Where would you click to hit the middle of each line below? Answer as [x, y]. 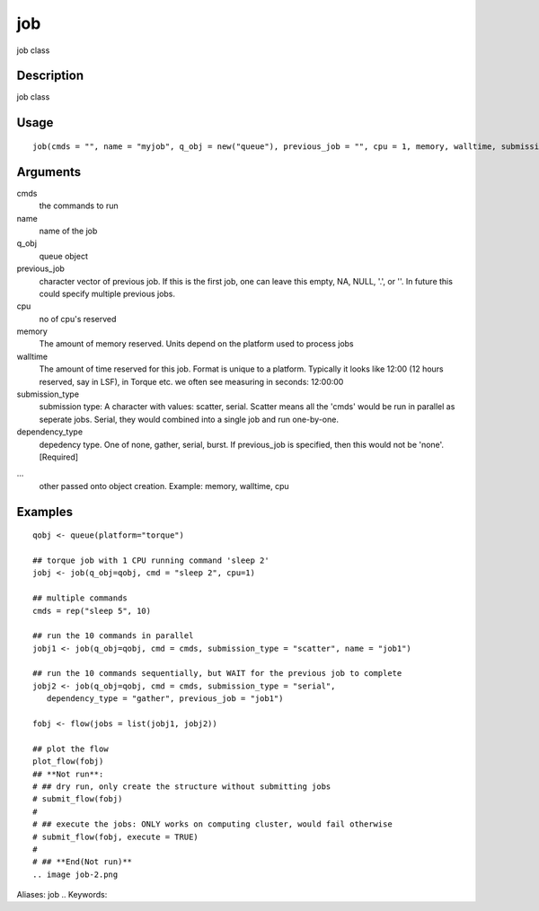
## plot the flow [71, 749]
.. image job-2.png [75, 874]
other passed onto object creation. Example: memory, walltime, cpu [164, 486]
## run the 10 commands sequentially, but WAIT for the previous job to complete [217, 674]
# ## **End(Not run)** [83, 862]
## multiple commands [80, 598]
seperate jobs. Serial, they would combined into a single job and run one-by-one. [189, 419]
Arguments [49, 172]
